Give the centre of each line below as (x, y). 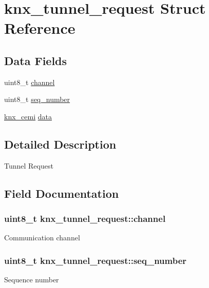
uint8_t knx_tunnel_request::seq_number (96, 260)
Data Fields (36, 60)
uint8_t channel (30, 82)
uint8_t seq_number (37, 99)
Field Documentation (62, 193)
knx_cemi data (28, 116)
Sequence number (32, 280)
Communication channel (42, 238)
